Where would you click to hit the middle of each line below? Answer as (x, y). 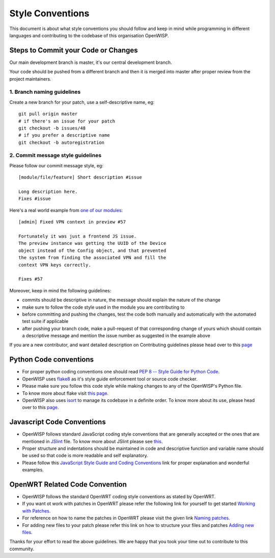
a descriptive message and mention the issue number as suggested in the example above (116, 336)
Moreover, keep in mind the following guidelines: (60, 290)
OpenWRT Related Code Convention (68, 484)
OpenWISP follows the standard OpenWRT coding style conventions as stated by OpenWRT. (119, 497)
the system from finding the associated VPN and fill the (92, 258)
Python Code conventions (52, 360)
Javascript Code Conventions (58, 422)
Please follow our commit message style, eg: (57, 165)
